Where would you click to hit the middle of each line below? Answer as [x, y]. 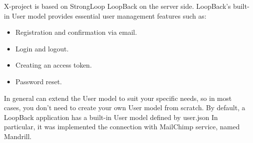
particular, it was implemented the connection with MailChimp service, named [122, 127]
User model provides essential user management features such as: [109, 15]
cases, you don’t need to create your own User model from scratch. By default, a [125, 107]
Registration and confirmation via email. [76, 32]
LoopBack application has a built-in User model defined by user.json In [111, 117]
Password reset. [39, 81]
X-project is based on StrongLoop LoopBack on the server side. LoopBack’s [117, 6]
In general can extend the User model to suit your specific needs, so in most [118, 98]
